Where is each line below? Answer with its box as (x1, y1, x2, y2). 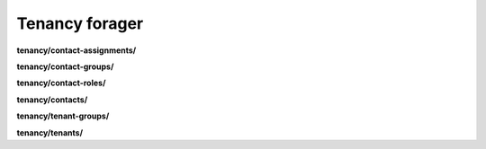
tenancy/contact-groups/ (16, 61, 114, 72)
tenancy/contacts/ (16, 94, 88, 105)
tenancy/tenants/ (16, 127, 84, 138)
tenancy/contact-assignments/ (16, 45, 137, 56)
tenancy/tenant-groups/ (16, 110, 110, 121)
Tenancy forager (16, 13, 144, 33)
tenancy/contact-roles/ (16, 77, 106, 89)
